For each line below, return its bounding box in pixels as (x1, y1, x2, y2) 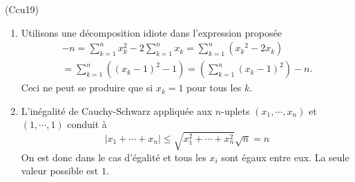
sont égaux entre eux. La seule (221, 149, 349, 164)
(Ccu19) (5, 2, 39, 16)
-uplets (221, 103, 250, 118)
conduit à (67, 117, 107, 131)
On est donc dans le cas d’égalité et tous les (21, 149, 207, 164)
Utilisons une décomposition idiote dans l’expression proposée (21, 25, 282, 39)
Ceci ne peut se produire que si (21, 80, 153, 95)
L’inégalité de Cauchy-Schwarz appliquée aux (21, 103, 213, 118)
